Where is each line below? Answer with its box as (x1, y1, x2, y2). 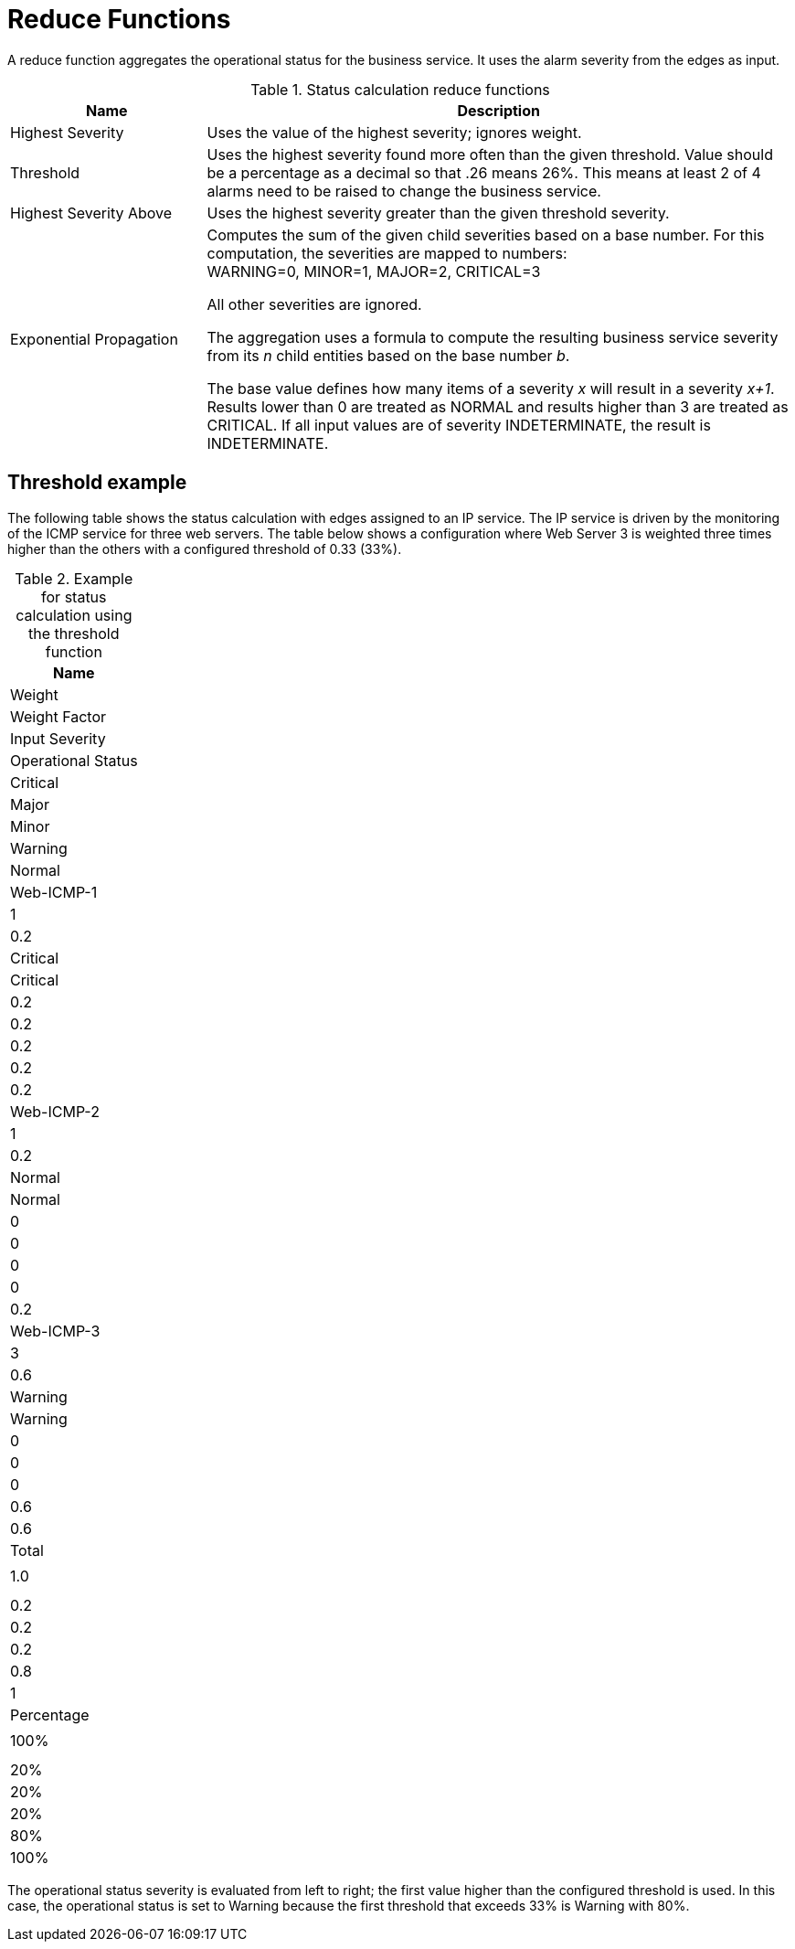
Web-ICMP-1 (10, 882, 98, 901)
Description (457, 101, 540, 120)
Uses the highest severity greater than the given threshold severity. (207, 203, 670, 222)
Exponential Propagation (10, 329, 178, 348)
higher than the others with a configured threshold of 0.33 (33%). (7, 540, 402, 557)
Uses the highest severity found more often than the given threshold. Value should (207, 144, 773, 164)
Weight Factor (10, 707, 107, 726)
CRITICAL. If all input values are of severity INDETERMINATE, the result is (207, 415, 711, 434)
